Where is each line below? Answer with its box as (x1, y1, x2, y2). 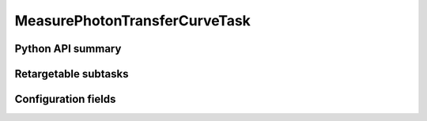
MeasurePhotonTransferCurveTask (14, 12, 251, 29)
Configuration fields (14, 93, 116, 106)
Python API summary (14, 42, 122, 55)
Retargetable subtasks (14, 67, 130, 81)
